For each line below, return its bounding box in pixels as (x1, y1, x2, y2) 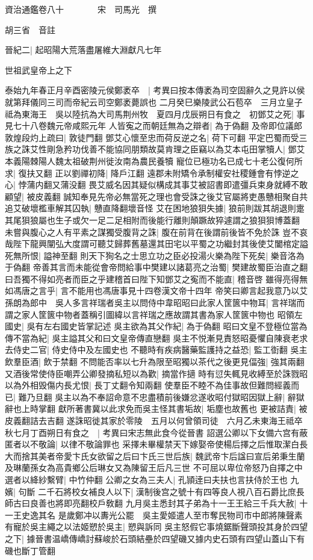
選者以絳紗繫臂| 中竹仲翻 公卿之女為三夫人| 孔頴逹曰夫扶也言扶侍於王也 (5, 473, 288, 485)
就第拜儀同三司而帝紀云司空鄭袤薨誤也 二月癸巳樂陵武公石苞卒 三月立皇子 (5, 95, 303, 108)
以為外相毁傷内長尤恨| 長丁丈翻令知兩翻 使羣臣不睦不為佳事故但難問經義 (5, 379, 291, 391)
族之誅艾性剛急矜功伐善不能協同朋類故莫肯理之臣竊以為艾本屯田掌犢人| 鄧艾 (5, 143, 305, 155)
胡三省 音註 (5, 23, 55, 36)
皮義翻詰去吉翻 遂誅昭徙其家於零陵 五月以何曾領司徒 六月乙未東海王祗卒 (5, 414, 303, 426)
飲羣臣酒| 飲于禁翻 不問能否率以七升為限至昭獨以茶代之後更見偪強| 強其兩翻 (5, 355, 305, 368)
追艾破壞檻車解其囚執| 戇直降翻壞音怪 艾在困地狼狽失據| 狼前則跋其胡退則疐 (5, 202, 305, 214)
